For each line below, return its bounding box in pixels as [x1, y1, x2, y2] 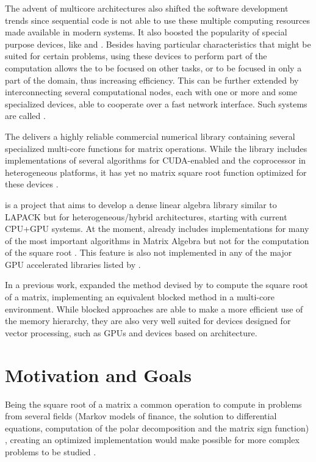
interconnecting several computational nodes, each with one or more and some [5, 85, 298, 98]
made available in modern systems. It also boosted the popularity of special [5, 26, 287, 38]
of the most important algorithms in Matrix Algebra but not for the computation [5, 234, 309, 247]
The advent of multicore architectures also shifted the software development [5, 2, 289, 14]
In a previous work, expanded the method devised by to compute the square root [5, 278, 308, 291]
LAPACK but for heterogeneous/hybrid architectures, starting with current [5, 210, 287, 223]
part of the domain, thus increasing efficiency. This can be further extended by [5, 73, 299, 86]
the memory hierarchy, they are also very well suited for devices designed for [5, 314, 291, 327]
